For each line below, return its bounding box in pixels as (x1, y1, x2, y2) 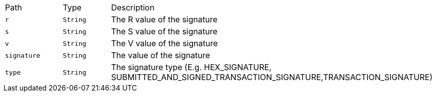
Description (111, 2, 155, 12)
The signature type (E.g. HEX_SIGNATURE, (111, 62, 272, 72)
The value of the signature (111, 50, 210, 60)
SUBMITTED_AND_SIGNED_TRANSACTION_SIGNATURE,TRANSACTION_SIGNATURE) (111, 72, 432, 82)
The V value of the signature (111, 38, 218, 48)
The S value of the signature (111, 26, 218, 36)
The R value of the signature (111, 14, 218, 24)
